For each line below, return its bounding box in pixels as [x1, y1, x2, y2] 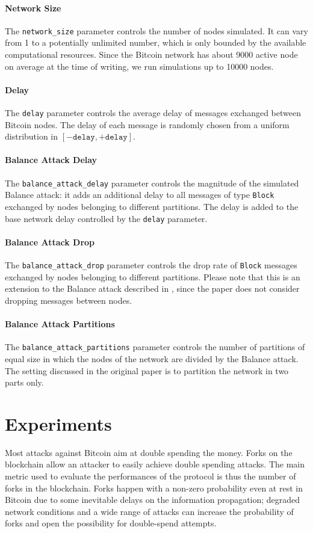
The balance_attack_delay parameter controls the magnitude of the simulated [5, 176, 299, 189]
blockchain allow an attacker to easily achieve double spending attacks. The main [5, 458, 305, 470]
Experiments [5, 411, 112, 436]
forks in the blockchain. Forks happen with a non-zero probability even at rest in [5, 481, 303, 494]
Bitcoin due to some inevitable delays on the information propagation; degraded [5, 493, 300, 506]
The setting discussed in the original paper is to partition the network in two [5, 364, 289, 377]
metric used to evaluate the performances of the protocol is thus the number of [5, 470, 296, 482]
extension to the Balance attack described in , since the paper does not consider [5, 282, 300, 295]
